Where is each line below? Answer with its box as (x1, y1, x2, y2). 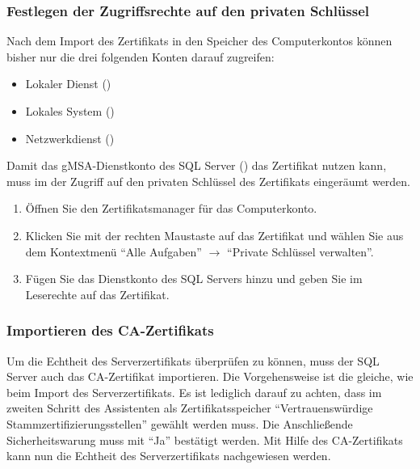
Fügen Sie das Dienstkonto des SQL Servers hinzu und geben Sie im (25, 270, 363, 287)
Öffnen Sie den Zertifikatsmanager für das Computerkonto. (25, 200, 317, 217)
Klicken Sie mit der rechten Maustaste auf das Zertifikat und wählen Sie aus (25, 226, 404, 243)
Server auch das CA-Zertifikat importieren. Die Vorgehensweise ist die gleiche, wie (6, 368, 414, 385)
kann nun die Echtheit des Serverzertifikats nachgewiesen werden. (6, 447, 331, 464)
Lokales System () (25, 103, 115, 119)
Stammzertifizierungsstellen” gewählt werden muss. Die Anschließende (6, 415, 353, 432)
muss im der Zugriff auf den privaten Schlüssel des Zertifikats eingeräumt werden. (6, 172, 411, 189)
